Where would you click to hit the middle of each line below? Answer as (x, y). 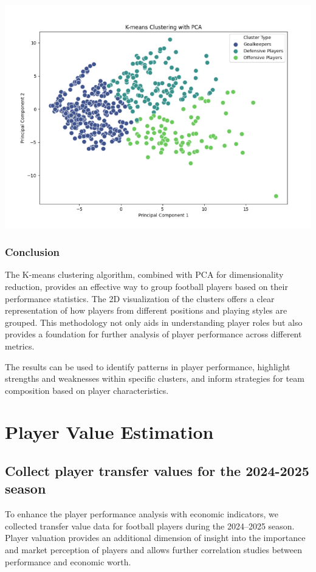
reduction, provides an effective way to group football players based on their (146, 286)
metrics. (20, 346)
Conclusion (32, 252)
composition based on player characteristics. (87, 390)
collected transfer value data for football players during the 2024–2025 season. (150, 525)
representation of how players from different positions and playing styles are (146, 310)
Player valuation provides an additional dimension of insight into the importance (155, 538)
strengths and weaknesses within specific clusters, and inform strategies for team (155, 378)
